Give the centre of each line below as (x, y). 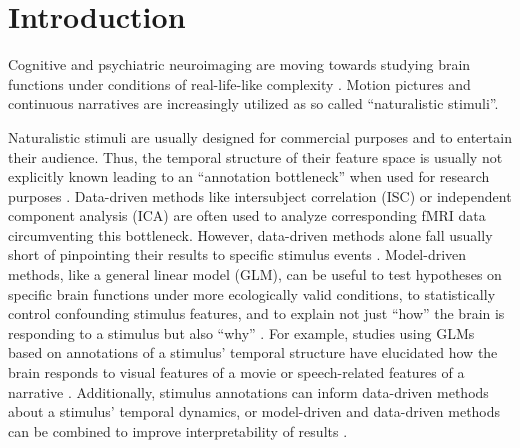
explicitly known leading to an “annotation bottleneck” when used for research (249, 176)
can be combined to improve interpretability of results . (178, 430)
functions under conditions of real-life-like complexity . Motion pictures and (239, 83)
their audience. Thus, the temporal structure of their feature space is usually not (255, 156)
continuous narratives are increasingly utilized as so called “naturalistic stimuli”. (253, 103)
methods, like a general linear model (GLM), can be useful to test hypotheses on (255, 274)
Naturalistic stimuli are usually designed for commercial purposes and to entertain (260, 136)
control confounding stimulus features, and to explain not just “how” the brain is (256, 313)
